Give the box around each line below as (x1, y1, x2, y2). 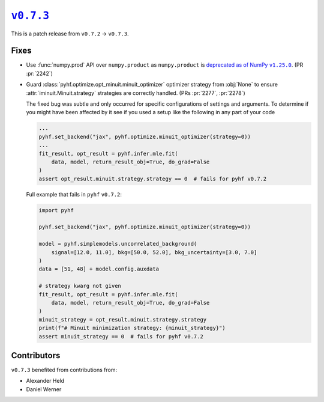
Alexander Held (26, 377, 65, 385)
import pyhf (38, 207, 74, 213)
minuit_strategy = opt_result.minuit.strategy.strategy (38, 316, 207, 323)
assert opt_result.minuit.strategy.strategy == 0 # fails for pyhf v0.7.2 (38, 175, 267, 182)
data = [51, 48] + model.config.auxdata (38, 266, 159, 273)
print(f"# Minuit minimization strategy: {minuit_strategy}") (38, 324, 226, 332)
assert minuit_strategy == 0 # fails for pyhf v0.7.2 (38, 333, 203, 340)
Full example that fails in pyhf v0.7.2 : (26, 190, 122, 198)
